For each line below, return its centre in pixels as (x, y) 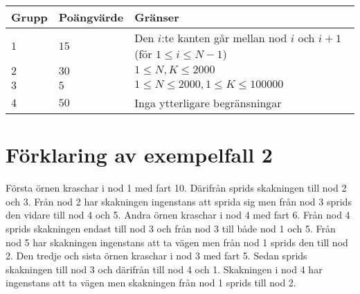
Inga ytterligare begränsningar (208, 103)
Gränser (157, 17)
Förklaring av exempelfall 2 (139, 155)
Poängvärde (91, 17)
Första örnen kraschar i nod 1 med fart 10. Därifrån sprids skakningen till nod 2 (176, 188)
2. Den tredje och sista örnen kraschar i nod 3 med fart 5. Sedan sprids (156, 256)
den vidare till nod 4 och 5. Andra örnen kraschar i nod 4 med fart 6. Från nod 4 (178, 215)
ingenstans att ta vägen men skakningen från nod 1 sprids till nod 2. (151, 283)
